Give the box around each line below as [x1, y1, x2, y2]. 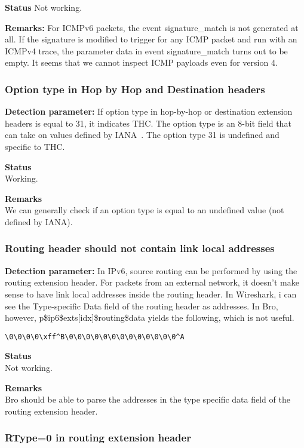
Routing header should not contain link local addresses [5, 241, 275, 256]
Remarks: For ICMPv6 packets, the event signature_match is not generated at [5, 21, 299, 33]
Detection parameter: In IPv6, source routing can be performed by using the [5, 264, 297, 277]
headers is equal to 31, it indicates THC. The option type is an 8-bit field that [5, 116, 291, 129]
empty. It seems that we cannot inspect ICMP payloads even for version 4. [5, 56, 278, 69]
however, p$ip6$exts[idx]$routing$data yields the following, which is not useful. [5, 311, 294, 324]
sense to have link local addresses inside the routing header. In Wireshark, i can [5, 287, 297, 300]
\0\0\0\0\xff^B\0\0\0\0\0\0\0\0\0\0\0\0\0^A [5, 332, 185, 341]
